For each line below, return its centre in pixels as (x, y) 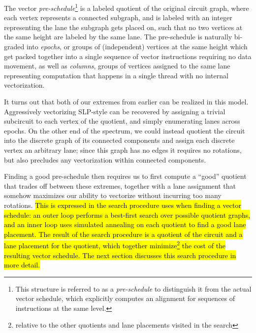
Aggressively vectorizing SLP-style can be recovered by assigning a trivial (115, 111)
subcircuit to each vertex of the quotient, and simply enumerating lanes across (122, 121)
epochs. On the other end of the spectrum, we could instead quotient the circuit (125, 130)
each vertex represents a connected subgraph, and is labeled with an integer (118, 17)
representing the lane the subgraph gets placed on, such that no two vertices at (123, 27)
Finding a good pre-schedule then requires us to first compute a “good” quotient (125, 176)
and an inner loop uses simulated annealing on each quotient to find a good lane (125, 224)
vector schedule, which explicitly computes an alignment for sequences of (125, 298)
